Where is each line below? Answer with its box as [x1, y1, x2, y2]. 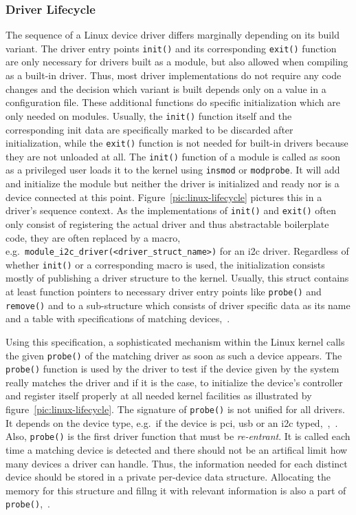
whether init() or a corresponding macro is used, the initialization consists [5, 257, 325, 271]
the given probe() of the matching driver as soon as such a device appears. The [5, 348, 342, 362]
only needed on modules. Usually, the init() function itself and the [5, 108, 292, 123]
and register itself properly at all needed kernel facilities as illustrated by [5, 388, 312, 403]
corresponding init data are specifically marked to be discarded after [5, 122, 293, 136]
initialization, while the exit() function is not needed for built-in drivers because [5, 136, 348, 150]
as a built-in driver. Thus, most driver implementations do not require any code [5, 68, 342, 83]
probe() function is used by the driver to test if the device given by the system [5, 361, 340, 376]
